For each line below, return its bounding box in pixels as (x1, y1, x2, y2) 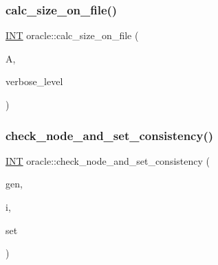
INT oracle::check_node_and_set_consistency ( (6, 153, 210, 168)
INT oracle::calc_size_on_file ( (6, 28, 139, 43)
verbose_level (6, 74, 63, 89)
